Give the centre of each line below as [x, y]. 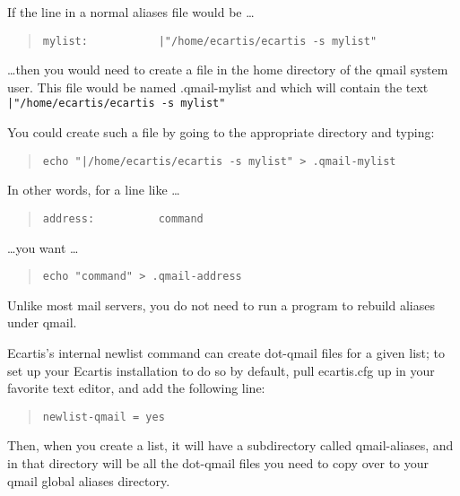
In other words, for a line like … [94, 190]
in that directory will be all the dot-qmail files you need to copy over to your [218, 463]
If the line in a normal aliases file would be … [131, 12]
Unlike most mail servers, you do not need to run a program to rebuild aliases [221, 305]
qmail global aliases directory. [89, 480]
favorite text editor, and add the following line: [136, 388]
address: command [123, 218]
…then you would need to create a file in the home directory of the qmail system [228, 70]
